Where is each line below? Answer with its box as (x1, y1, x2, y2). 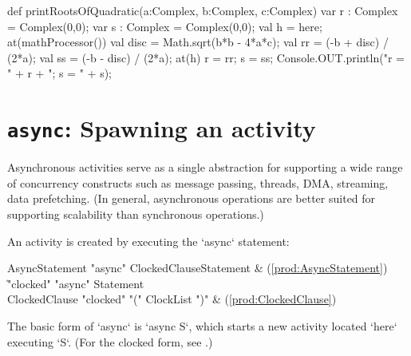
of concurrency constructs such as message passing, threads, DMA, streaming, (7, 174, 389, 191)
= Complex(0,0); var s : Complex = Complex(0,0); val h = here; (7, 18, 322, 34)
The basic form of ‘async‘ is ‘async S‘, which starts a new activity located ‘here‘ (7, 317, 397, 334)
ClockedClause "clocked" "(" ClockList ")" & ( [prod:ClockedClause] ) (7, 291, 337, 307)
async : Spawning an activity (7, 112, 316, 144)
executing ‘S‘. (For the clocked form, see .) (7, 333, 213, 350)
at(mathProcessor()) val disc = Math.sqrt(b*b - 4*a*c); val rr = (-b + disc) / (7, 34, 389, 50)
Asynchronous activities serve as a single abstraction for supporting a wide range (7, 159, 403, 176)
